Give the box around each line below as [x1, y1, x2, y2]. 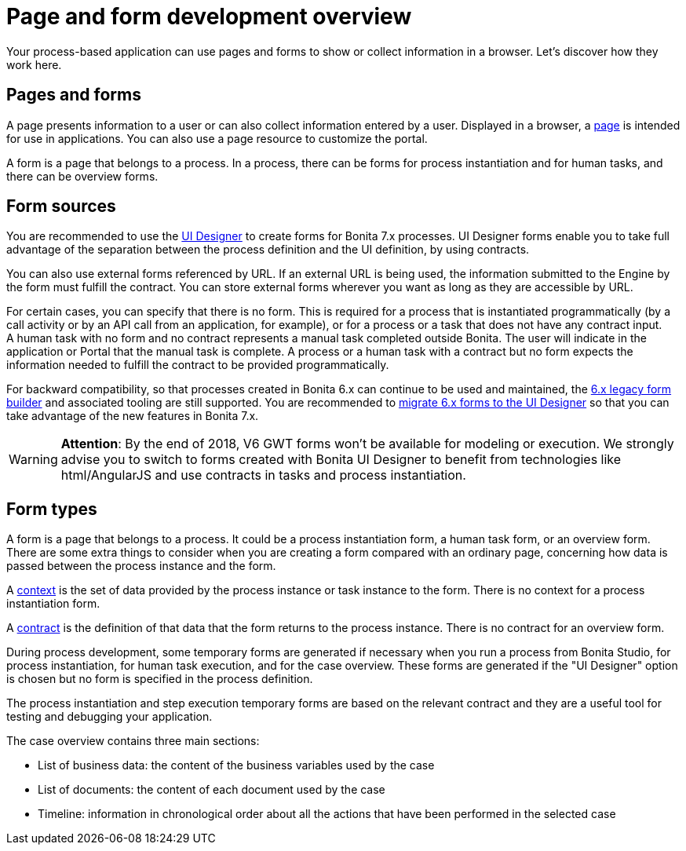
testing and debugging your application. [6, 710, 213, 724]
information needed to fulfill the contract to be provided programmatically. [6, 358, 389, 372]
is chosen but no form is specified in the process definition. [6, 672, 313, 686]
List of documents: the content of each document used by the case [38, 783, 385, 797]
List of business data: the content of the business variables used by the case [38, 758, 435, 772]
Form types [6, 499, 97, 519]
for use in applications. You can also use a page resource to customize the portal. [6, 131, 428, 145]
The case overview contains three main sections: [6, 734, 260, 748]
